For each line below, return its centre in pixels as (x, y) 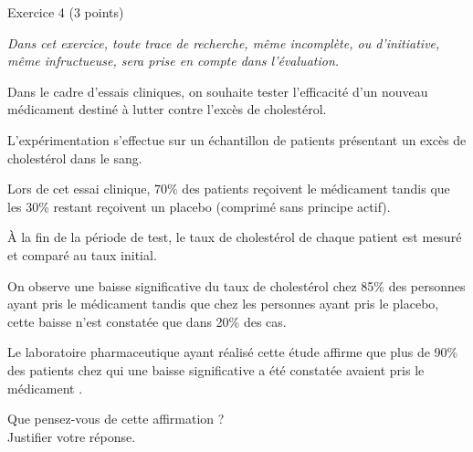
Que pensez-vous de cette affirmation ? (116, 419)
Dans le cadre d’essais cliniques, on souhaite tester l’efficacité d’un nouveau (218, 91)
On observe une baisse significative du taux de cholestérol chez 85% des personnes (236, 285)
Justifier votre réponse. (72, 436)
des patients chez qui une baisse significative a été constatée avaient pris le (216, 369)
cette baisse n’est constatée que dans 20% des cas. (147, 321)
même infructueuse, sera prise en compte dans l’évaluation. (173, 61)
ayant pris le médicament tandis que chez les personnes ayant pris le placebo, (223, 304)
